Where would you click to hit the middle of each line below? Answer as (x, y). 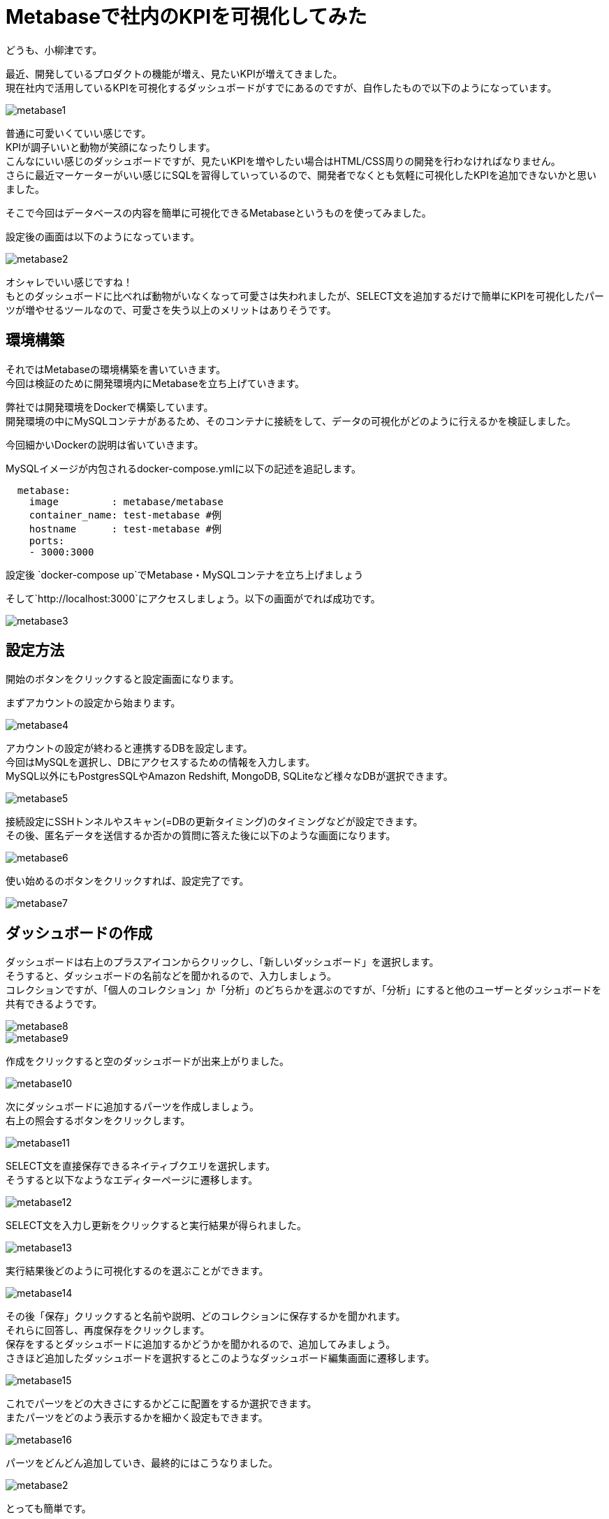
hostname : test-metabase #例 (125, 529)
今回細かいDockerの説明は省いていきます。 (105, 444)
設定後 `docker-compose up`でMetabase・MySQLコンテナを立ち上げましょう (185, 574)
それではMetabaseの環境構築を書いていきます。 (116, 369)
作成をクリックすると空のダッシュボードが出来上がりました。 (147, 1061)
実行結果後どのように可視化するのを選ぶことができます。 (137, 1271)
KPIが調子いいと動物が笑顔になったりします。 (111, 147)
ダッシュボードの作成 (79, 933)
